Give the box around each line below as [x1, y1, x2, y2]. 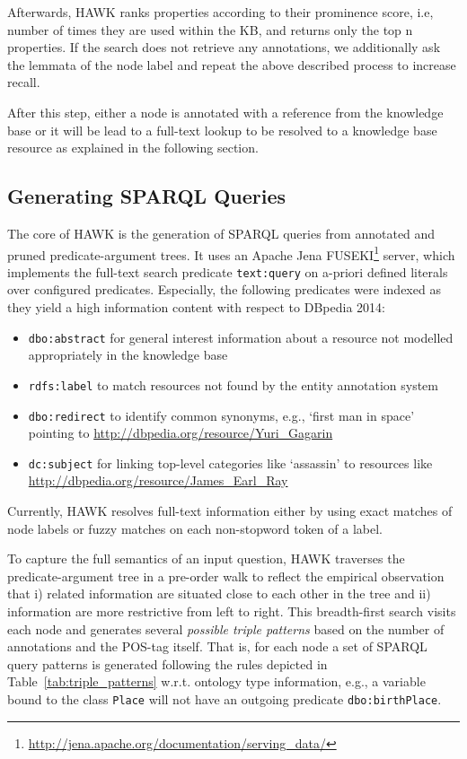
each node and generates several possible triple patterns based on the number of [7, 619, 445, 638]
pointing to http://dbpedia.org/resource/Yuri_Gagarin [28, 423, 333, 442]
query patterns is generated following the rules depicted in [7, 654, 328, 673]
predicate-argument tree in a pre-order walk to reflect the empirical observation [7, 566, 445, 585]
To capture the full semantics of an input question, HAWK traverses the [7, 549, 405, 568]
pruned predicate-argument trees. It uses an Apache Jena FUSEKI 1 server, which [7, 242, 455, 264]
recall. [7, 73, 40, 92]
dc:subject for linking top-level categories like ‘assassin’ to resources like [28, 453, 433, 472]
